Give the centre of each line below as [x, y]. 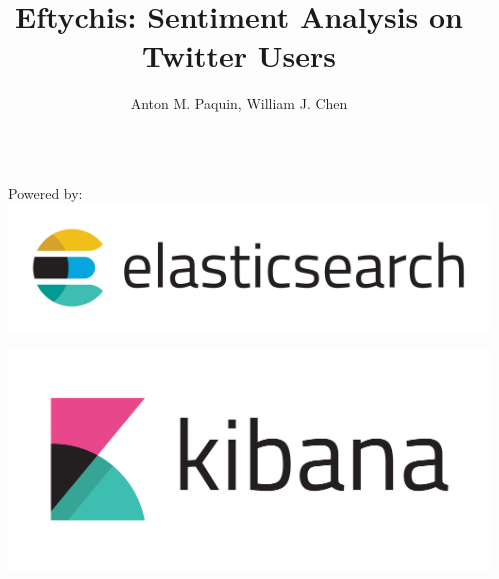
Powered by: [45, 192]
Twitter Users [239, 55]
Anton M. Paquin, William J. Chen [239, 103]
